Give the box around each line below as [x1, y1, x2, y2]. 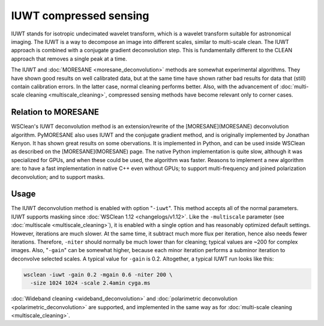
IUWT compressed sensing [11, 9, 149, 22]
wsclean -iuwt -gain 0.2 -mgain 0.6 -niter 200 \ [23, 271, 173, 278]
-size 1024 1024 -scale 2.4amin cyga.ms [30, 280, 151, 286]
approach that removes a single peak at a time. [11, 55, 127, 62]
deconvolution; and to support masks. [11, 173, 105, 180]
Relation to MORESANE [11, 107, 99, 117]
